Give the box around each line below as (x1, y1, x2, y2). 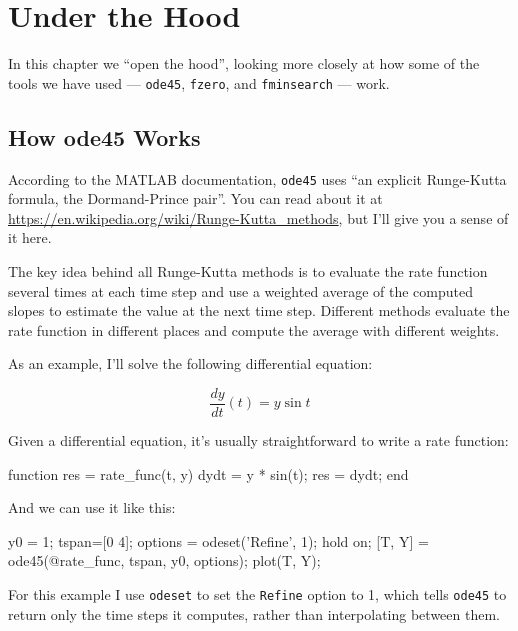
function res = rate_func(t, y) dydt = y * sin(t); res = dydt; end (8, 463, 409, 484)
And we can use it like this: (8, 497, 176, 518)
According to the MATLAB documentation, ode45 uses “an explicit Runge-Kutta (8, 168, 507, 189)
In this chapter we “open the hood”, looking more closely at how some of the (8, 53, 480, 74)
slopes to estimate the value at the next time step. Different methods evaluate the (8, 300, 510, 321)
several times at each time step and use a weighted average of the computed (8, 280, 474, 301)
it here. (8, 227, 52, 248)
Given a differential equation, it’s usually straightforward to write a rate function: (8, 430, 509, 451)
